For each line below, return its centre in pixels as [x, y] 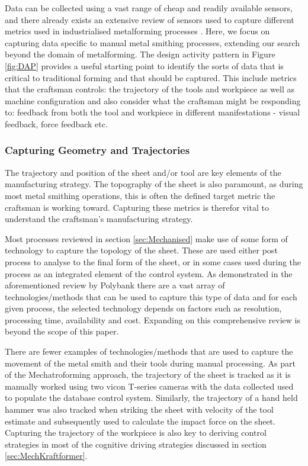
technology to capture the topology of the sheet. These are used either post [141, 250]
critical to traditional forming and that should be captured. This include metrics [151, 77]
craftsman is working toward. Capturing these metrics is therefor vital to [137, 207]
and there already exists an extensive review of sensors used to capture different [150, 19]
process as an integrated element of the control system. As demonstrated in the [149, 273]
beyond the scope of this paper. [62, 331]
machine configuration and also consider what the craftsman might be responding [153, 100]
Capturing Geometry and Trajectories [97, 150]
